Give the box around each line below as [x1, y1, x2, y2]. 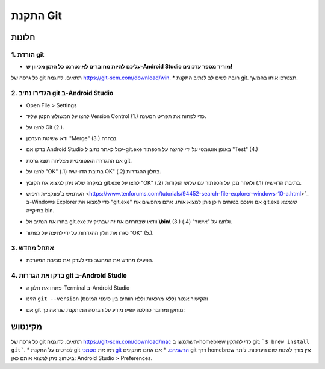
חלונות [11, 32, 36, 42]
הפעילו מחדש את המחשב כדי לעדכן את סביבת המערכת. [26, 256, 153, 264]
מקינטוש [11, 322, 42, 332]
